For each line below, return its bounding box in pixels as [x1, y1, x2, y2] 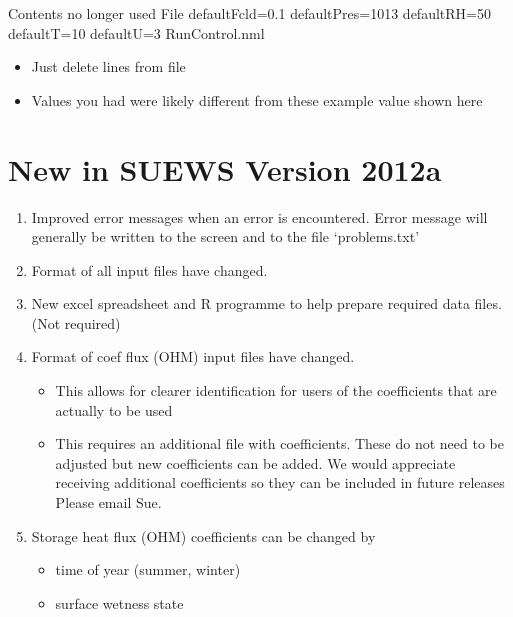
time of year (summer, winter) [55, 559, 241, 580]
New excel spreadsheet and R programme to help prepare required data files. [31, 293, 502, 314]
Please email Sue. [55, 492, 162, 513]
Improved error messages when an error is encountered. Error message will [31, 206, 488, 227]
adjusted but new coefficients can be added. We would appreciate [55, 452, 456, 473]
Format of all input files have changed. [31, 259, 268, 280]
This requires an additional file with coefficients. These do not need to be [55, 433, 504, 454]
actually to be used [55, 399, 173, 420]
